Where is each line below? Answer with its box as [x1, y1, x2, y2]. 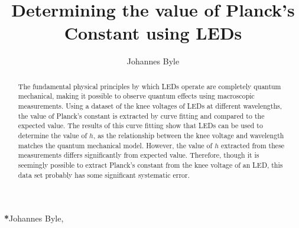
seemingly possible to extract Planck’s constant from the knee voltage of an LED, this [18, 159, 283, 170]
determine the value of [18, 130, 87, 140]
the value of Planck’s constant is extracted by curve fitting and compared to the [18, 110, 265, 120]
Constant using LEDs [64, 21, 242, 45]
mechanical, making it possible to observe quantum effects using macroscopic [18, 91, 255, 101]
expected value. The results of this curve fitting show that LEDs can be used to [18, 120, 263, 131]
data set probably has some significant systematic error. [18, 170, 190, 180]
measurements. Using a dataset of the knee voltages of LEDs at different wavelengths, [18, 101, 282, 111]
